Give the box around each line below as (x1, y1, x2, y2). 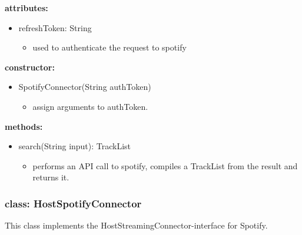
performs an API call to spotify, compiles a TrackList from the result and (32, 159, 298, 172)
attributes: (5, 2, 48, 14)
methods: (5, 120, 43, 132)
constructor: (5, 61, 55, 73)
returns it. (32, 171, 69, 183)
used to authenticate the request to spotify (32, 41, 187, 53)
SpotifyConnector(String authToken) (18, 80, 151, 93)
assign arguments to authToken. (32, 100, 148, 112)
